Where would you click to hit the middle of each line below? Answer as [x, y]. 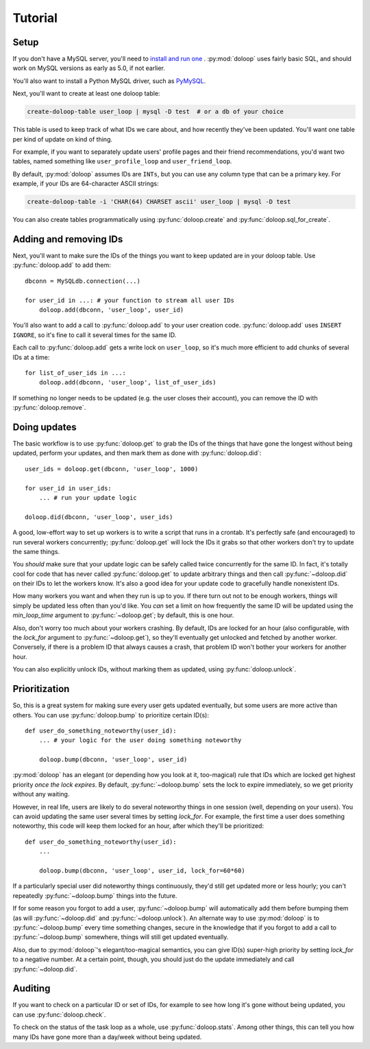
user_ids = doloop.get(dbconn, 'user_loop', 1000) [112, 469]
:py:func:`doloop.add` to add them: [62, 265]
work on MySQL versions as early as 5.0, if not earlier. [89, 68]
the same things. [36, 551]
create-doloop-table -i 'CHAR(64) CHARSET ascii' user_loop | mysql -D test [159, 202]
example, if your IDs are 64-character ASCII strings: [86, 184]
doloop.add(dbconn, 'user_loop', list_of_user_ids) [127, 382]
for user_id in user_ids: [69, 488]
